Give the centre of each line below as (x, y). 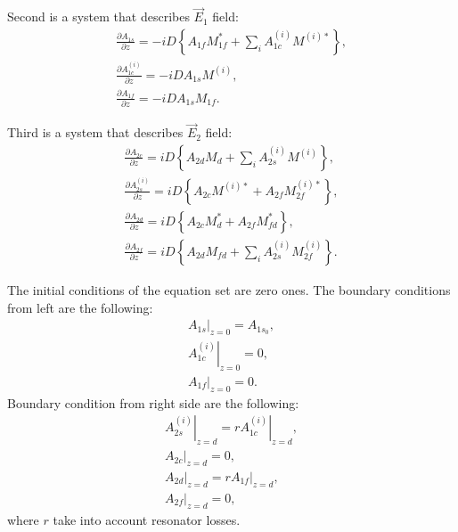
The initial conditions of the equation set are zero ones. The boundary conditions (229, 289)
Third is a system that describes (95, 132)
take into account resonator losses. (147, 519)
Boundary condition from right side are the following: (153, 402)
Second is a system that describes (98, 16)
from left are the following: (80, 307)
